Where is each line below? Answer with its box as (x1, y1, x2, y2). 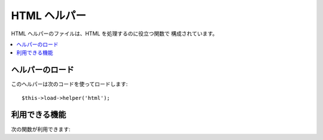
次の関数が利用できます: (11, 126, 71, 133)
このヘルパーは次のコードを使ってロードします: (11, 81, 128, 88)
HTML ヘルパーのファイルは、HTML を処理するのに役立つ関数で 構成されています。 (11, 30, 218, 37)
